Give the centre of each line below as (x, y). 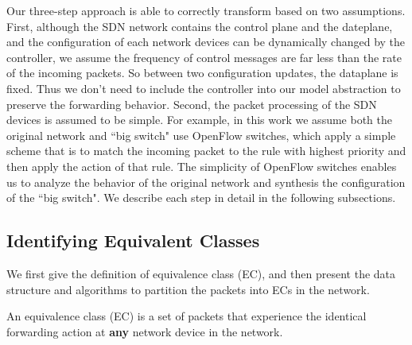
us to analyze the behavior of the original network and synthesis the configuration (206, 182)
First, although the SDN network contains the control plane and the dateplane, (200, 26)
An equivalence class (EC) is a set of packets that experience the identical (187, 316)
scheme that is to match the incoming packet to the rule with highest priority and (206, 151)
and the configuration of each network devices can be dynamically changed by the (206, 42)
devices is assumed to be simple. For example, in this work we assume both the (199, 120)
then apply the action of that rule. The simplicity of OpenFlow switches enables (202, 166)
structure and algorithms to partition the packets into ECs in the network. (188, 289)
